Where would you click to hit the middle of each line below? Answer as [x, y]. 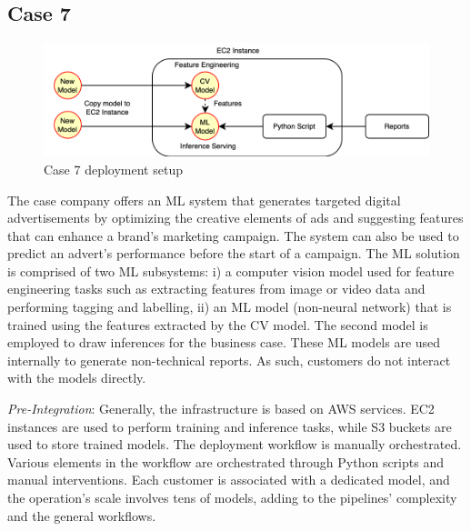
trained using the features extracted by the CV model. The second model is [218, 324]
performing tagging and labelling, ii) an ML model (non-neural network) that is [230, 307]
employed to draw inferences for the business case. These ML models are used [224, 342]
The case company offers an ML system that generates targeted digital [204, 200]
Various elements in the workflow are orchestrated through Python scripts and [225, 461]
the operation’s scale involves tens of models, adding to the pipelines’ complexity [232, 497]
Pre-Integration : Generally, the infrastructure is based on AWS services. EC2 [221, 409]
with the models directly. [77, 378]
